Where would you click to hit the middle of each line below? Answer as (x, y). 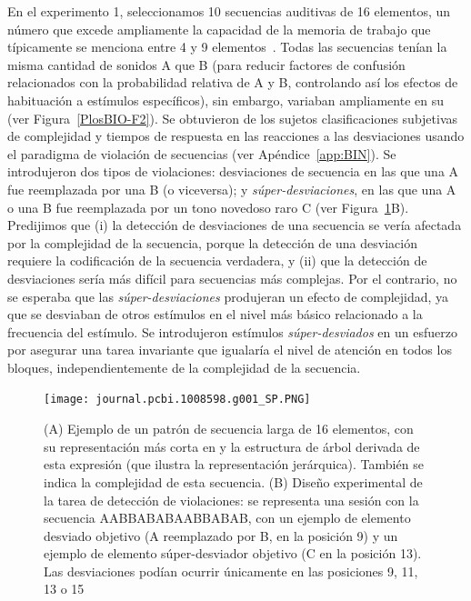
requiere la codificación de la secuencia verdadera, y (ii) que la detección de (217, 260)
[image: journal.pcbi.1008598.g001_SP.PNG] (177, 400)
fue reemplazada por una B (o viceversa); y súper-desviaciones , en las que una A (232, 189)
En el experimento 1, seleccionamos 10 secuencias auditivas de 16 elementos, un (229, 11)
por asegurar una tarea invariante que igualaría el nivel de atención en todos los (230, 350)
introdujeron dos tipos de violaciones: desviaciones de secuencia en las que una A (233, 171)
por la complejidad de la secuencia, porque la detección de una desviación (212, 242)
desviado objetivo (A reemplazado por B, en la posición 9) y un (221, 535)
